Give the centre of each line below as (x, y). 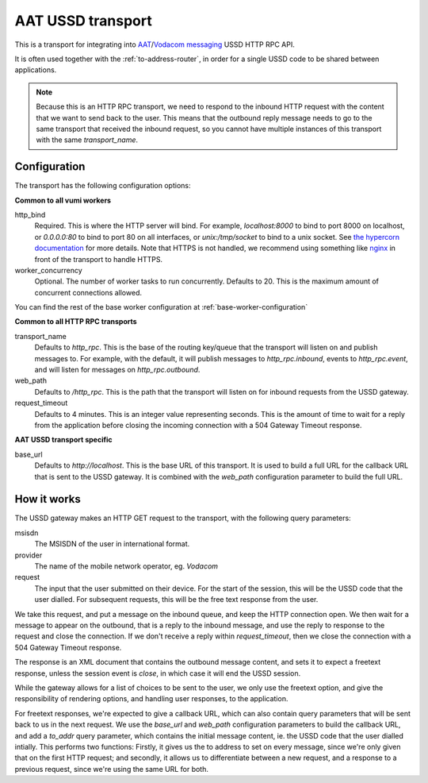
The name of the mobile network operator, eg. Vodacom (126, 566)
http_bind (30, 214)
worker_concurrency (48, 270)
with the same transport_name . (87, 140)
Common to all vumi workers (63, 200)
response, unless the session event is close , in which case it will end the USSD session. (158, 673)
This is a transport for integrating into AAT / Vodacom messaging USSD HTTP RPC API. (155, 44)
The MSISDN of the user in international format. (112, 544)
